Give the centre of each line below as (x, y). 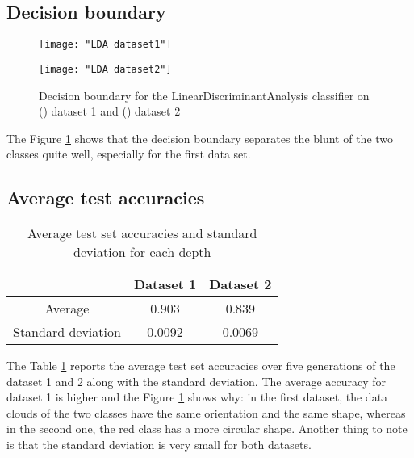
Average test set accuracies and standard (142, 233)
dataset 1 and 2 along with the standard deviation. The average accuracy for (197, 381)
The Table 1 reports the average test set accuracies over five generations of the (201, 366)
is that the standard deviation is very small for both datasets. (159, 445)
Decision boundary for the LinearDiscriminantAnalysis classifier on (204, 95)
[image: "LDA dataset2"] (105, 69)
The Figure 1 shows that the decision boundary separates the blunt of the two (200, 138)
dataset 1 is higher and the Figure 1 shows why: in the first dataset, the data (197, 397)
